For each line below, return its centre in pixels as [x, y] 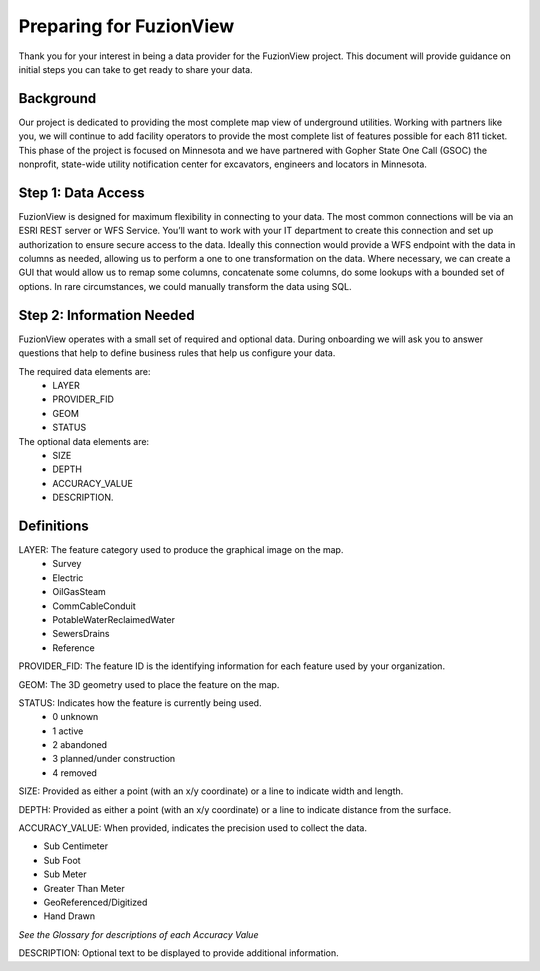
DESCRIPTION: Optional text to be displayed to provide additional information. [178, 953]
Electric [68, 577]
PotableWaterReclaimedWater [113, 619]
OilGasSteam [79, 592]
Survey [67, 564]
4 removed [74, 772]
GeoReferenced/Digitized [95, 902]
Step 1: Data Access [81, 192]
